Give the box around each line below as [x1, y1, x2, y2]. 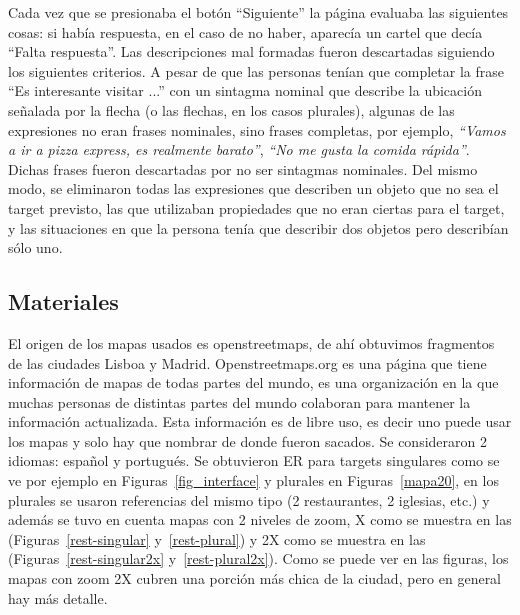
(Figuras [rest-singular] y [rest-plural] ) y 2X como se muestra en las [8, 528, 426, 549]
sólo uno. [8, 237, 63, 258]
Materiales [8, 286, 119, 317]
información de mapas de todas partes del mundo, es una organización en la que [8, 372, 499, 393]
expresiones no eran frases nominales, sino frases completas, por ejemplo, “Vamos [8, 119, 506, 140]
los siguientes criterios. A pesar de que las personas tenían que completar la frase [8, 60, 504, 81]
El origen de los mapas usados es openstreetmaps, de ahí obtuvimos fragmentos [8, 332, 495, 353]
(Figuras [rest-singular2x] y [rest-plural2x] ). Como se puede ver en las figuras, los [8, 548, 509, 569]
